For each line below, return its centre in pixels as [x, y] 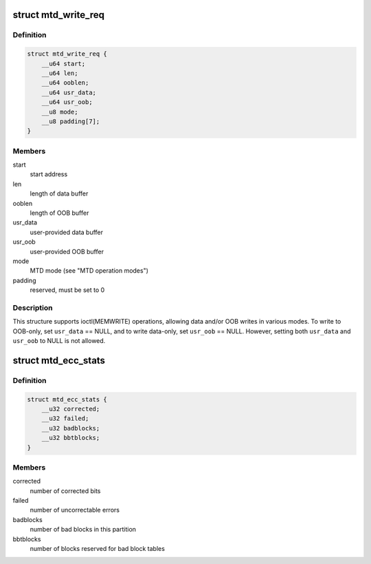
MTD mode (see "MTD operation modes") [89, 271]
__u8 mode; [60, 112]
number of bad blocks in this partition [83, 530]
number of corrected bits [65, 491]
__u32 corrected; [71, 409]
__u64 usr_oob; [67, 102]
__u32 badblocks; [71, 428]
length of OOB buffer [59, 213]
